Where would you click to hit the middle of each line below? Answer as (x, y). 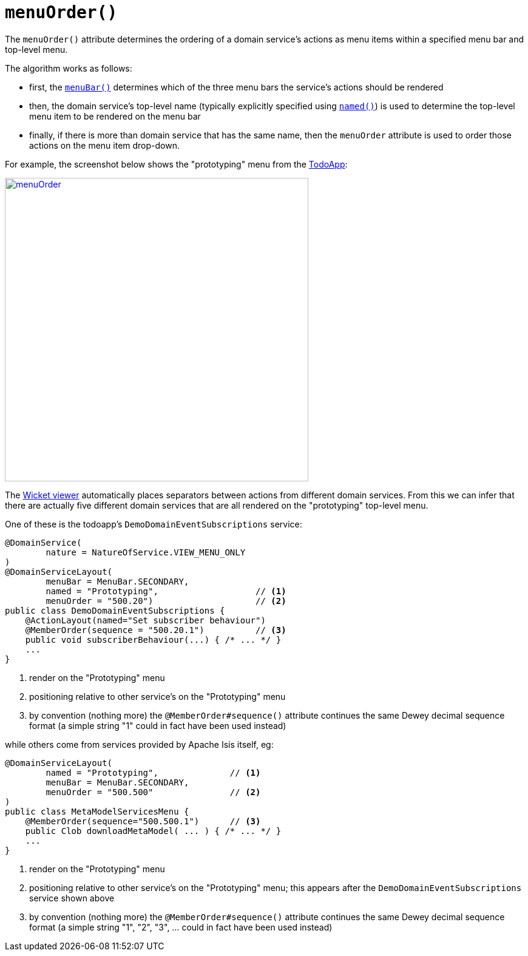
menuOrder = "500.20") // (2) (166, 601)
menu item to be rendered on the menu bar (115, 116)
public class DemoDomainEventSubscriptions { (115, 610)
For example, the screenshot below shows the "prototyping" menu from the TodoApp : (176, 164)
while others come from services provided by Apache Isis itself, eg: (139, 744)
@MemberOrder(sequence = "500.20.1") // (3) (156, 630)
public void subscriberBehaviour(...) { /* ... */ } (153, 639)
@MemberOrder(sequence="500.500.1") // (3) (143, 821)
